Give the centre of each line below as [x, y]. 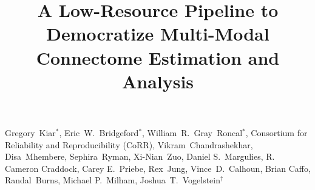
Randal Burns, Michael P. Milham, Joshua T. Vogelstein [113, 180]
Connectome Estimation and [158, 57]
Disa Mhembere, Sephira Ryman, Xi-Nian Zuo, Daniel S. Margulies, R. [140, 156]
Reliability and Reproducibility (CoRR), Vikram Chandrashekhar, [129, 144]
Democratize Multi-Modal [158, 34]
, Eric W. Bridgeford [99, 132]
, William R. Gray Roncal [192, 132]
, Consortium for [276, 132]
